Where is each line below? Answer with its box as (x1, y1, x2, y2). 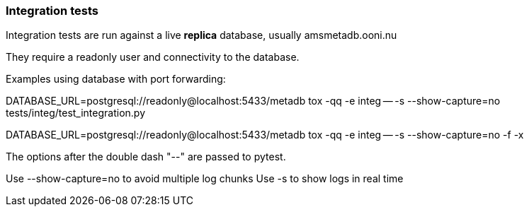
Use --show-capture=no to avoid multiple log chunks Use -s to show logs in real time (6, 172, 404, 185)
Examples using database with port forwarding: (6, 73, 226, 86)
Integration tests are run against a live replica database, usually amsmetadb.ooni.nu (6, 29, 397, 42)
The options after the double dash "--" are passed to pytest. (6, 151, 286, 163)
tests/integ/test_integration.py (6, 107, 146, 119)
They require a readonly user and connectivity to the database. (6, 51, 300, 64)
